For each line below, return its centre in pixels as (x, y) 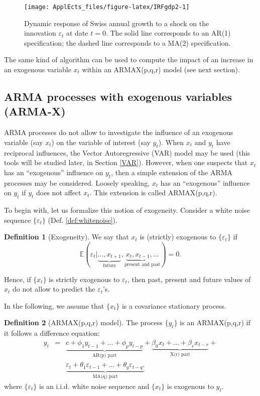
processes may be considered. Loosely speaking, (77, 182)
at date (77, 33)
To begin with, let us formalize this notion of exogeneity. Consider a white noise (127, 210)
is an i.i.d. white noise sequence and (94, 386)
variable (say (24, 142)
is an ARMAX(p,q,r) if (215, 322)
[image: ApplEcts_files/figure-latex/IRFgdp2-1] (107, 7)
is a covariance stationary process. (174, 305)
